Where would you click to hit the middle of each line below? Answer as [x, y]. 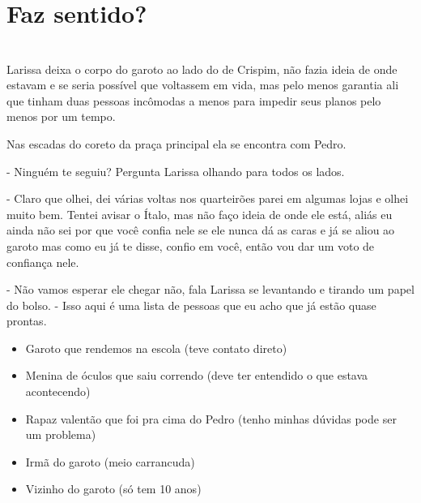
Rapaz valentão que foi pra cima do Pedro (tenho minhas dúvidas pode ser [211, 418]
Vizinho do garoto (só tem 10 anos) [113, 489]
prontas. [27, 321]
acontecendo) [58, 391]
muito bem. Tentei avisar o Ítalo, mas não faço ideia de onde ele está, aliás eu [200, 214]
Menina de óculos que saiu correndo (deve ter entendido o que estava [197, 375]
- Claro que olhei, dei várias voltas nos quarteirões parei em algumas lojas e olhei [208, 198]
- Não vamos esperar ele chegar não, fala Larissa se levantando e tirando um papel [210, 289]
